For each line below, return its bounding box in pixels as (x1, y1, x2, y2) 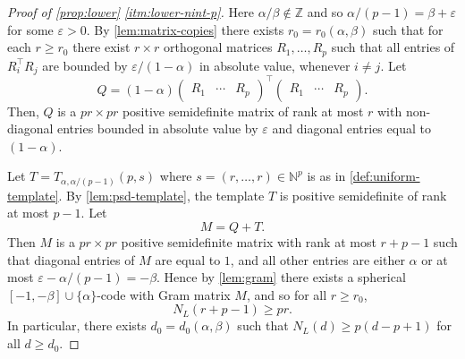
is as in (307, 167, 346, 185)
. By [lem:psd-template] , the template (58, 185, 265, 204)
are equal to (155, 250, 221, 269)
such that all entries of (331, 38, 455, 56)
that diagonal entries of (7, 250, 135, 269)
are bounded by (42, 56, 128, 74)
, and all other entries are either (230, 250, 405, 269)
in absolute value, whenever (199, 56, 351, 74)
